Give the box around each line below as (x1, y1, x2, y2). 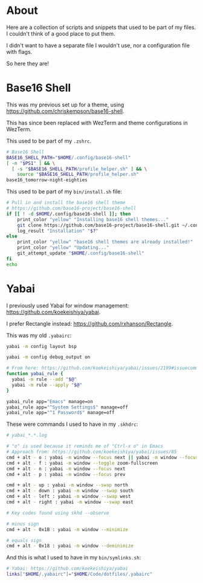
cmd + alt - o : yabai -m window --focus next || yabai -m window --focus (6, 454, 199, 460)
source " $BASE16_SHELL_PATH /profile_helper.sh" (17, 172, 139, 178)
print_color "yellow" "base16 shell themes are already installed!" (17, 239, 193, 245)
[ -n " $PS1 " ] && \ (6, 160, 56, 166)
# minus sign (6, 521, 39, 527)
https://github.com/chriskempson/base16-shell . (6, 107, 124, 115)
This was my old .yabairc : (6, 332, 72, 339)
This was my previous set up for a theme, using (6, 101, 124, 108)
